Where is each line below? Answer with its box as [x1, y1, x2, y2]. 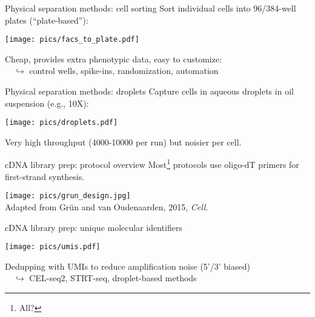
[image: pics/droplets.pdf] [5, 118, 118, 127]
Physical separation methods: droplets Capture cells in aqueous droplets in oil [5, 85, 294, 98]
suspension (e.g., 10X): [5, 96, 89, 109]
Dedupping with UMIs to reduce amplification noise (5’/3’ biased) [5, 259, 250, 272]
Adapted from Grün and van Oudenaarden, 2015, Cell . [5, 200, 208, 213]
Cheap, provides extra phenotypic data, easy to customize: [5, 52, 222, 65]
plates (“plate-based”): [5, 13, 88, 26]
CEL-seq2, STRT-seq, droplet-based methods [29, 272, 197, 284]
